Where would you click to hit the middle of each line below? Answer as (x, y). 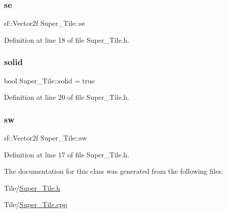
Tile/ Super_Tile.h (32, 187)
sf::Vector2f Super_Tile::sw (46, 138)
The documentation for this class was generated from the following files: (114, 171)
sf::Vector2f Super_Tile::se (45, 23)
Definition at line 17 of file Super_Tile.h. (67, 154)
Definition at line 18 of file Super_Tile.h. (67, 39)
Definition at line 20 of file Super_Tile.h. (67, 97)
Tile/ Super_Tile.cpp (36, 204)
